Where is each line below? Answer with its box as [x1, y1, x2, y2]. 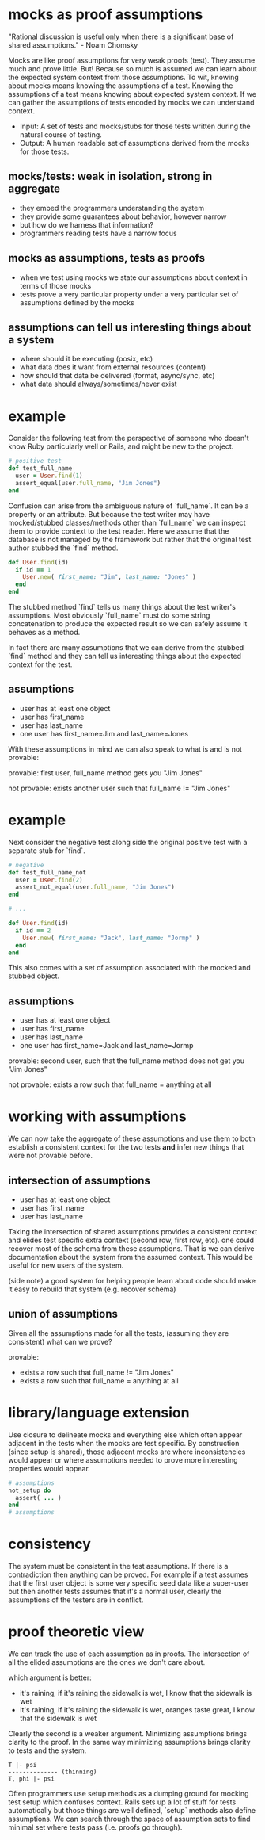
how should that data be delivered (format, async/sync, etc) [19, 371, 215, 381]
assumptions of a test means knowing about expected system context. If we [8, 89, 257, 98]
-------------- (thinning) [8, 1768, 97, 1776]
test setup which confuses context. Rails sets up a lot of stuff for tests [8, 1797, 237, 1807]
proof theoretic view [8, 1623, 145, 1641]
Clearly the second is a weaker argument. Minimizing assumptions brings [8, 1729, 248, 1738]
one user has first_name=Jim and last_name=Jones [19, 729, 188, 738]
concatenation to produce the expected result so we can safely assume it [8, 619, 248, 629]
